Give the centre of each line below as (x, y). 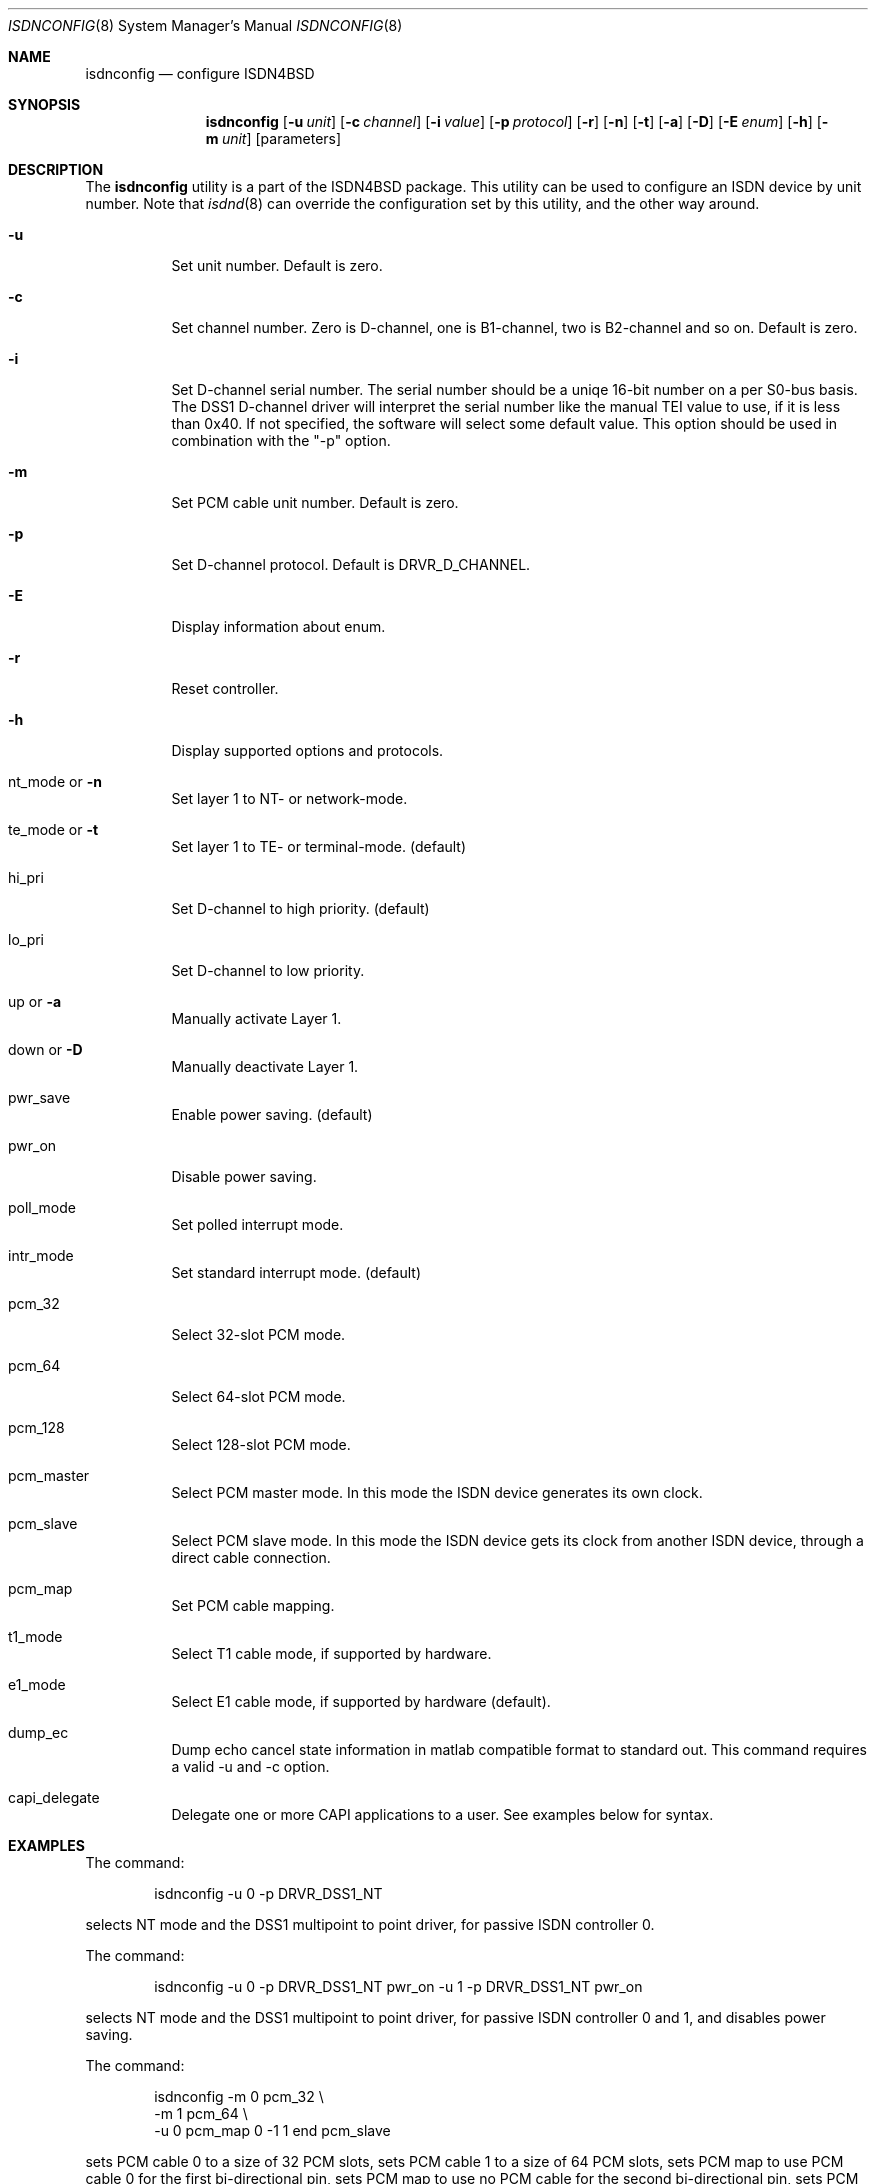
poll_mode (42, 1207)
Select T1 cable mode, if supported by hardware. (331, 1653)
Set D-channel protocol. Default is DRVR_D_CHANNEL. (351, 564)
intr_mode (41, 1255)
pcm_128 (36, 1427)
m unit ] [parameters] (273, 138)
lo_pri (26, 939)
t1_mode (35, 1636)
